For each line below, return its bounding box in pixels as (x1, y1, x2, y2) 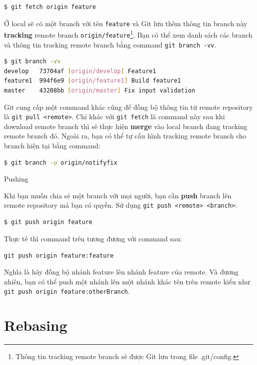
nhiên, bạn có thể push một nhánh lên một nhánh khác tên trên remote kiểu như (4, 276, 250, 286)
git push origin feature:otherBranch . (4, 286, 130, 296)
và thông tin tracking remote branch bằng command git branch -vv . (4, 39, 216, 49)
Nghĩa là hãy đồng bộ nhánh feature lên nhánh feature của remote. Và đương (4, 266, 239, 276)
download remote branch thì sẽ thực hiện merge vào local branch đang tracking (4, 121, 248, 131)
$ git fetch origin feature (4, 3, 96, 10)
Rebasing (4, 315, 68, 335)
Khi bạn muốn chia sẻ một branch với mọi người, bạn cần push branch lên (4, 190, 232, 200)
